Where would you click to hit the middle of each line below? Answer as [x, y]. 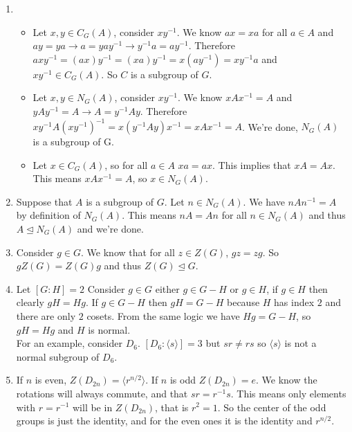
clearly [30, 302]
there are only [46, 316]
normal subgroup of [58, 356]
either [167, 288]
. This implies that [252, 164]
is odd [183, 380]
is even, [51, 380]
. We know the [287, 380]
